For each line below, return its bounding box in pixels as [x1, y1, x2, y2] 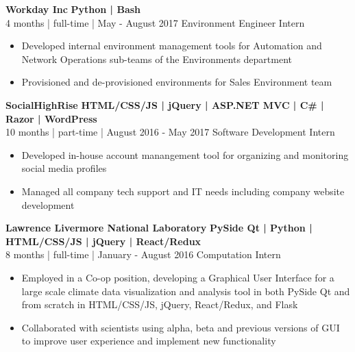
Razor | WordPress [5, 111, 97, 125]
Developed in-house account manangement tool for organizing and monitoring [21, 147, 349, 162]
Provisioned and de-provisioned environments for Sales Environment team [21, 75, 332, 89]
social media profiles [21, 161, 107, 175]
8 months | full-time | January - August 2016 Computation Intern [5, 247, 281, 262]
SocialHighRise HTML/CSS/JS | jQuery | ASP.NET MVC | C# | [5, 97, 324, 112]
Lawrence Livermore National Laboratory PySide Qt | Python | [5, 221, 313, 235]
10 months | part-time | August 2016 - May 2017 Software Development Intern [5, 125, 335, 139]
